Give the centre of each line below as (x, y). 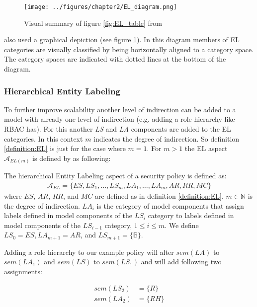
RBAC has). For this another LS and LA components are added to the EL (118, 129)
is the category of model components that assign (170, 205)
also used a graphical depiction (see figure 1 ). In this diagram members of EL (122, 39)
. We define (182, 225)
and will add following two (181, 262)
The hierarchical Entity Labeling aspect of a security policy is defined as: (115, 176)
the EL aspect (206, 148)
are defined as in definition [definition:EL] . (159, 195)
